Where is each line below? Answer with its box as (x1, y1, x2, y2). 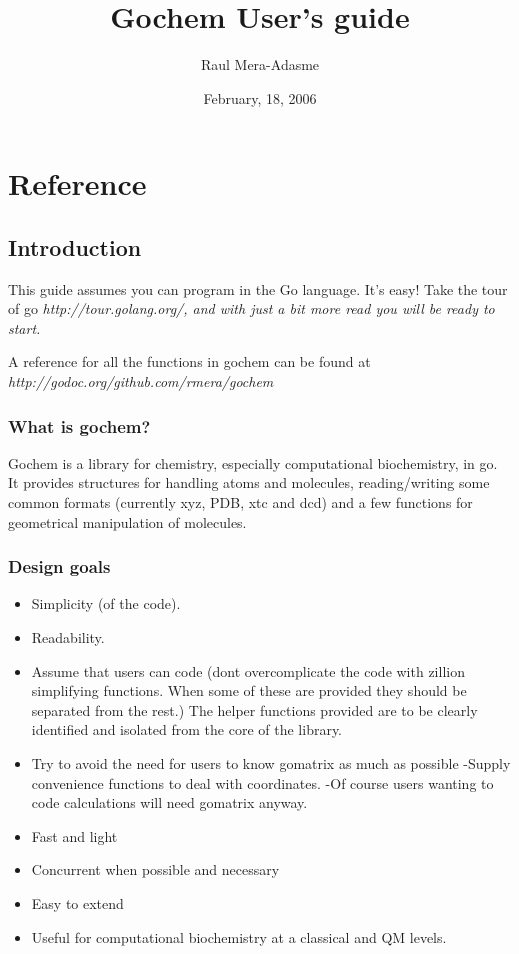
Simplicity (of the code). (31, 593, 181, 614)
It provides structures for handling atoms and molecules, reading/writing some (8, 472, 490, 493)
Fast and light (31, 825, 118, 846)
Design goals (8, 554, 111, 579)
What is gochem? (8, 413, 151, 438)
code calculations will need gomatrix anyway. (31, 792, 308, 813)
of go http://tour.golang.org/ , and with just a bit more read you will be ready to (8, 298, 495, 319)
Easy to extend (31, 893, 124, 914)
